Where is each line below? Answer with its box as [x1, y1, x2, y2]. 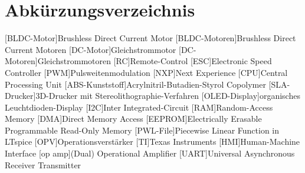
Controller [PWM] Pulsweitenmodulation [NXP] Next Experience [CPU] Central [5, 66, 288, 78]
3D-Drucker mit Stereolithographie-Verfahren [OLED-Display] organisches [35, 89, 300, 102]
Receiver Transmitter [5, 158, 81, 171]
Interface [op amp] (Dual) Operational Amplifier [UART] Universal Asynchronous [5, 147, 295, 159]
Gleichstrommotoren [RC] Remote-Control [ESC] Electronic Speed [37, 55, 272, 67]
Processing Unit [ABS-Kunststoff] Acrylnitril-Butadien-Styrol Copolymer [5, 78, 266, 90]
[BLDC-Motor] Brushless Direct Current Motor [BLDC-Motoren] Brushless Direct [5, 32, 296, 44]
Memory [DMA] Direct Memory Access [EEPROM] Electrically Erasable [5, 112, 262, 125]
